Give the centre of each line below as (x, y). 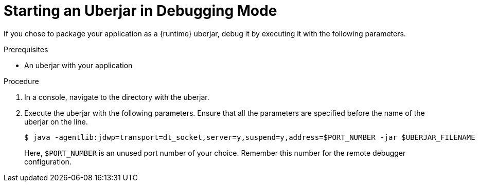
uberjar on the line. (56, 121)
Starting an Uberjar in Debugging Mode (140, 11)
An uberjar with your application (78, 65)
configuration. (48, 161)
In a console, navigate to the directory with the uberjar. (117, 97)
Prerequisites (26, 49)
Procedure (21, 81)
